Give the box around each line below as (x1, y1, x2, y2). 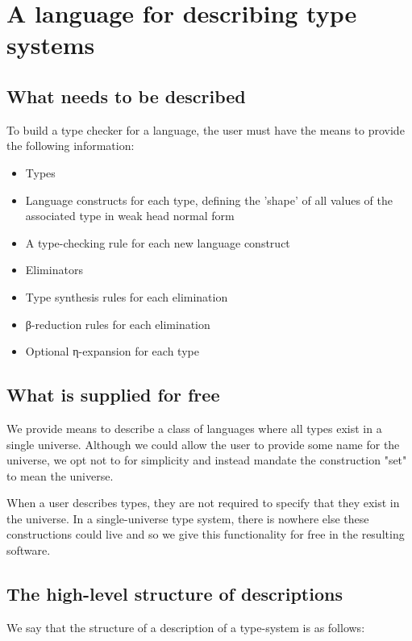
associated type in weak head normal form (25, 207, 235, 224)
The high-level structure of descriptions (6, 581, 343, 606)
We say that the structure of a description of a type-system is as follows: (6, 618, 365, 635)
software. (6, 542, 51, 559)
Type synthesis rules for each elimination (25, 288, 228, 305)
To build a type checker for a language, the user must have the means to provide (6, 121, 405, 138)
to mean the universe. (6, 467, 114, 484)
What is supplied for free (6, 382, 220, 407)
